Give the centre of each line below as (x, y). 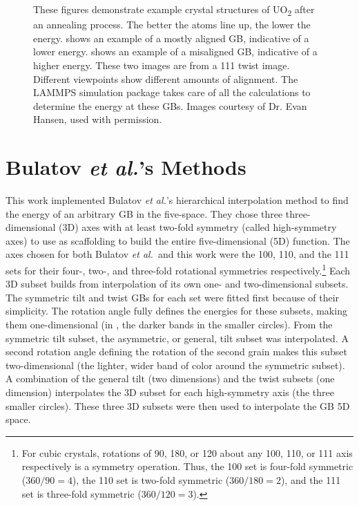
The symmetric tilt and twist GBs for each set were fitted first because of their (173, 297)
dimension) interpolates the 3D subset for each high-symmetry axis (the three (170, 392)
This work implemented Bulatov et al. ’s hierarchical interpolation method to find (177, 200)
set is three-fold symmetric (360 (89, 493)
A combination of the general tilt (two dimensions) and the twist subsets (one (170, 378)
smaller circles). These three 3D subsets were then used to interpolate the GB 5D (178, 405)
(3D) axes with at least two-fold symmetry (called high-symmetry (198, 227)
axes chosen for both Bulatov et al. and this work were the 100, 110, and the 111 (177, 254)
